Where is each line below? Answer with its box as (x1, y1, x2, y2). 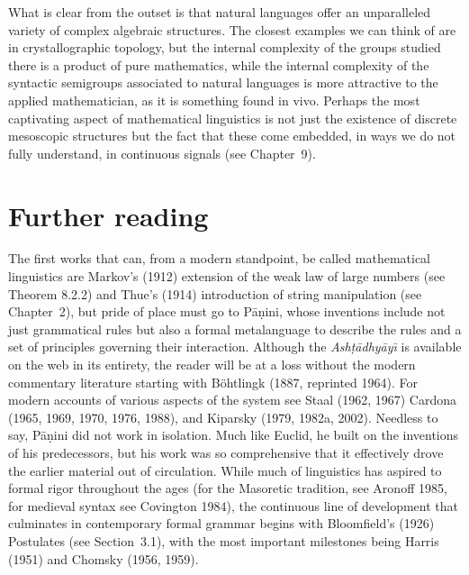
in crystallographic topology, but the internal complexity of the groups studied (8, 38, 441, 57)
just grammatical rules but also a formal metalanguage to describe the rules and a (8, 319, 462, 338)
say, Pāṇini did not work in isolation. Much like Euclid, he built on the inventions (8, 425, 459, 444)
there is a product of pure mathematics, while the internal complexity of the (8, 55, 429, 74)
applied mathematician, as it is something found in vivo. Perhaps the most (8, 90, 420, 109)
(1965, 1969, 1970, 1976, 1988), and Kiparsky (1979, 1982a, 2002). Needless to (8, 407, 438, 426)
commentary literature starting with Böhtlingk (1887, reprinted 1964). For (8, 372, 418, 391)
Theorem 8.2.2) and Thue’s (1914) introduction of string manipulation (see (8, 284, 422, 303)
